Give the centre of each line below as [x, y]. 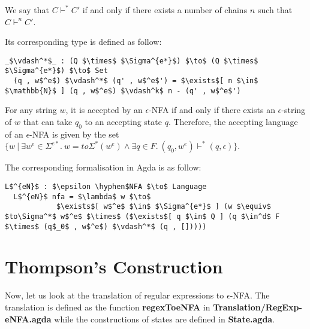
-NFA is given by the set [74, 134]
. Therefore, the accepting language [233, 121]
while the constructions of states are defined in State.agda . [165, 319]
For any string [31, 110]
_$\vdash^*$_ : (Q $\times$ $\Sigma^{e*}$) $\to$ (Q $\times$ [132, 61]
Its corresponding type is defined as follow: [83, 42]
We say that [27, 10]
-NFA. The [250, 295]
